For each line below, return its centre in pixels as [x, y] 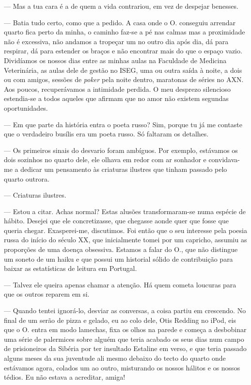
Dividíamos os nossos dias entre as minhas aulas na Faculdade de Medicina [115, 60]
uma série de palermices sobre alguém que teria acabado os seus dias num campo [124, 339]
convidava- [224, 159]
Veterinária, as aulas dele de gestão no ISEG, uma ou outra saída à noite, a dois [123, 70]
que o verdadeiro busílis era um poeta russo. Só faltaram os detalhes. [106, 134]
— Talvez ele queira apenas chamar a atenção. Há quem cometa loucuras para [120, 284]
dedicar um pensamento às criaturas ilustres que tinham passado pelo [124, 169]
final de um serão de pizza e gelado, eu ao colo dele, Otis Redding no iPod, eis [120, 320]
